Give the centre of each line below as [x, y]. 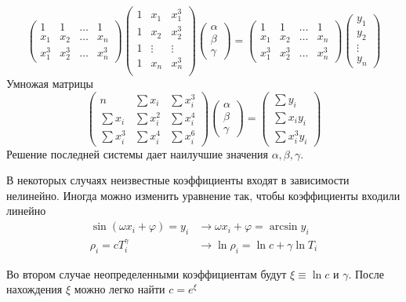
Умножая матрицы [50, 84]
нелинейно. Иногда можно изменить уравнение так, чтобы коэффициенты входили [203, 195]
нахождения [34, 289]
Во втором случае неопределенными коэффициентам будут [147, 273]
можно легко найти [120, 289]
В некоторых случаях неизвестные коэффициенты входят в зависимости [178, 180]
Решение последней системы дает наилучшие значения [137, 153]
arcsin [283, 227]
